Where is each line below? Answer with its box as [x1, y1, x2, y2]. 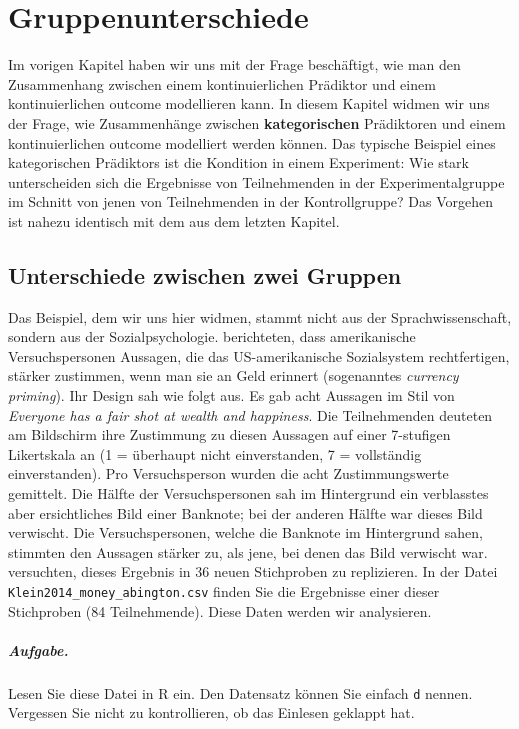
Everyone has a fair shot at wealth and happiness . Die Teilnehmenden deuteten [8, 404, 493, 425]
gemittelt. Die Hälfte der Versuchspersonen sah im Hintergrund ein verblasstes [8, 483, 489, 504]
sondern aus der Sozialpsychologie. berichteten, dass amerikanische [8, 326, 416, 347]
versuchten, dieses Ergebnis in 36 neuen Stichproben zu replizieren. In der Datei [8, 561, 498, 582]
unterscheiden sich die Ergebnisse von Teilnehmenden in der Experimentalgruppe [8, 171, 505, 192]
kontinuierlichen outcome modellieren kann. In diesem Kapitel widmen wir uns [8, 93, 490, 114]
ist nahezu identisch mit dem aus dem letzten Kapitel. [8, 210, 340, 231]
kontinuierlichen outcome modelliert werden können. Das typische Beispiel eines [8, 132, 496, 153]
